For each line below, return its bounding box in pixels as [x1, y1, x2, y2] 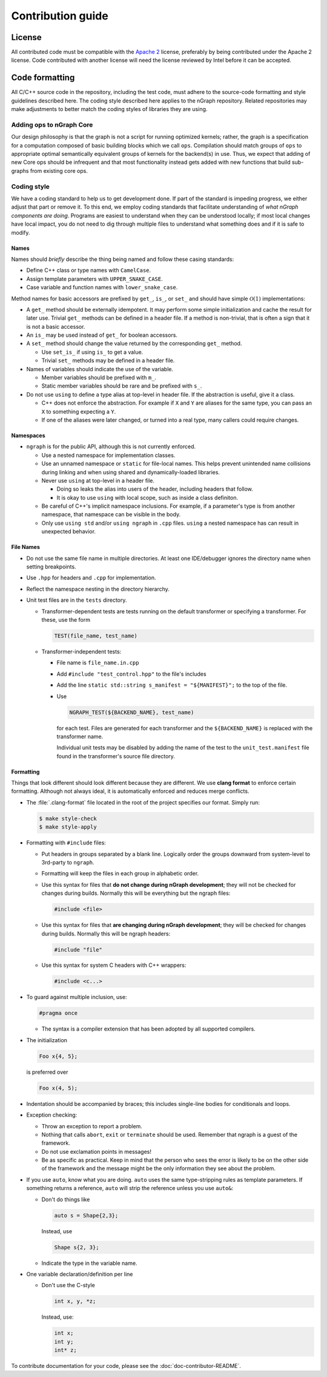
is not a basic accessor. [26, 323, 85, 330]
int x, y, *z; [54, 1298, 96, 1305]
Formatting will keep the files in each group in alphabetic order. [41, 870, 199, 877]
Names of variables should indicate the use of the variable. [26, 365, 174, 372]
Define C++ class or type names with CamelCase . [26, 267, 151, 274]
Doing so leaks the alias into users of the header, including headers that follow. [56, 485, 254, 493]
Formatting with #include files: [26, 839, 106, 846]
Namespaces [11, 431, 45, 439]
